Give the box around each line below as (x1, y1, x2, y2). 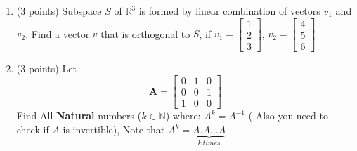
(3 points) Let (16, 60, 77, 75)
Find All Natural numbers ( (16, 108, 142, 123)
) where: (165, 108, 201, 123)
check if (16, 122, 49, 136)
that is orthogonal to (100, 26, 190, 41)
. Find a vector (25, 26, 90, 41)
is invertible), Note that (63, 122, 165, 136)
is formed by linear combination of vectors (138, 4, 320, 18)
